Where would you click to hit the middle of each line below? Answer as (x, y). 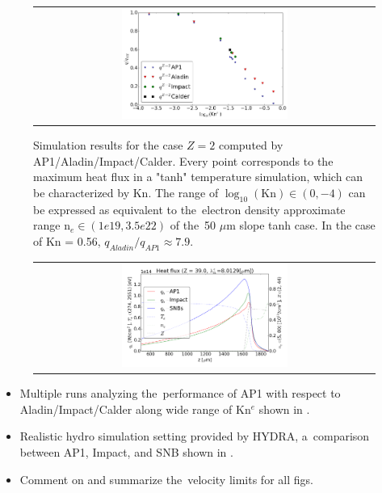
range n (52, 225)
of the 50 (193, 225)
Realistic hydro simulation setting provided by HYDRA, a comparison (195, 436)
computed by (251, 145)
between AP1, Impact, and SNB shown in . (126, 452)
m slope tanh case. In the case (301, 225)
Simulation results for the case (108, 145)
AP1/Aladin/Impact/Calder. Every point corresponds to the (183, 160)
